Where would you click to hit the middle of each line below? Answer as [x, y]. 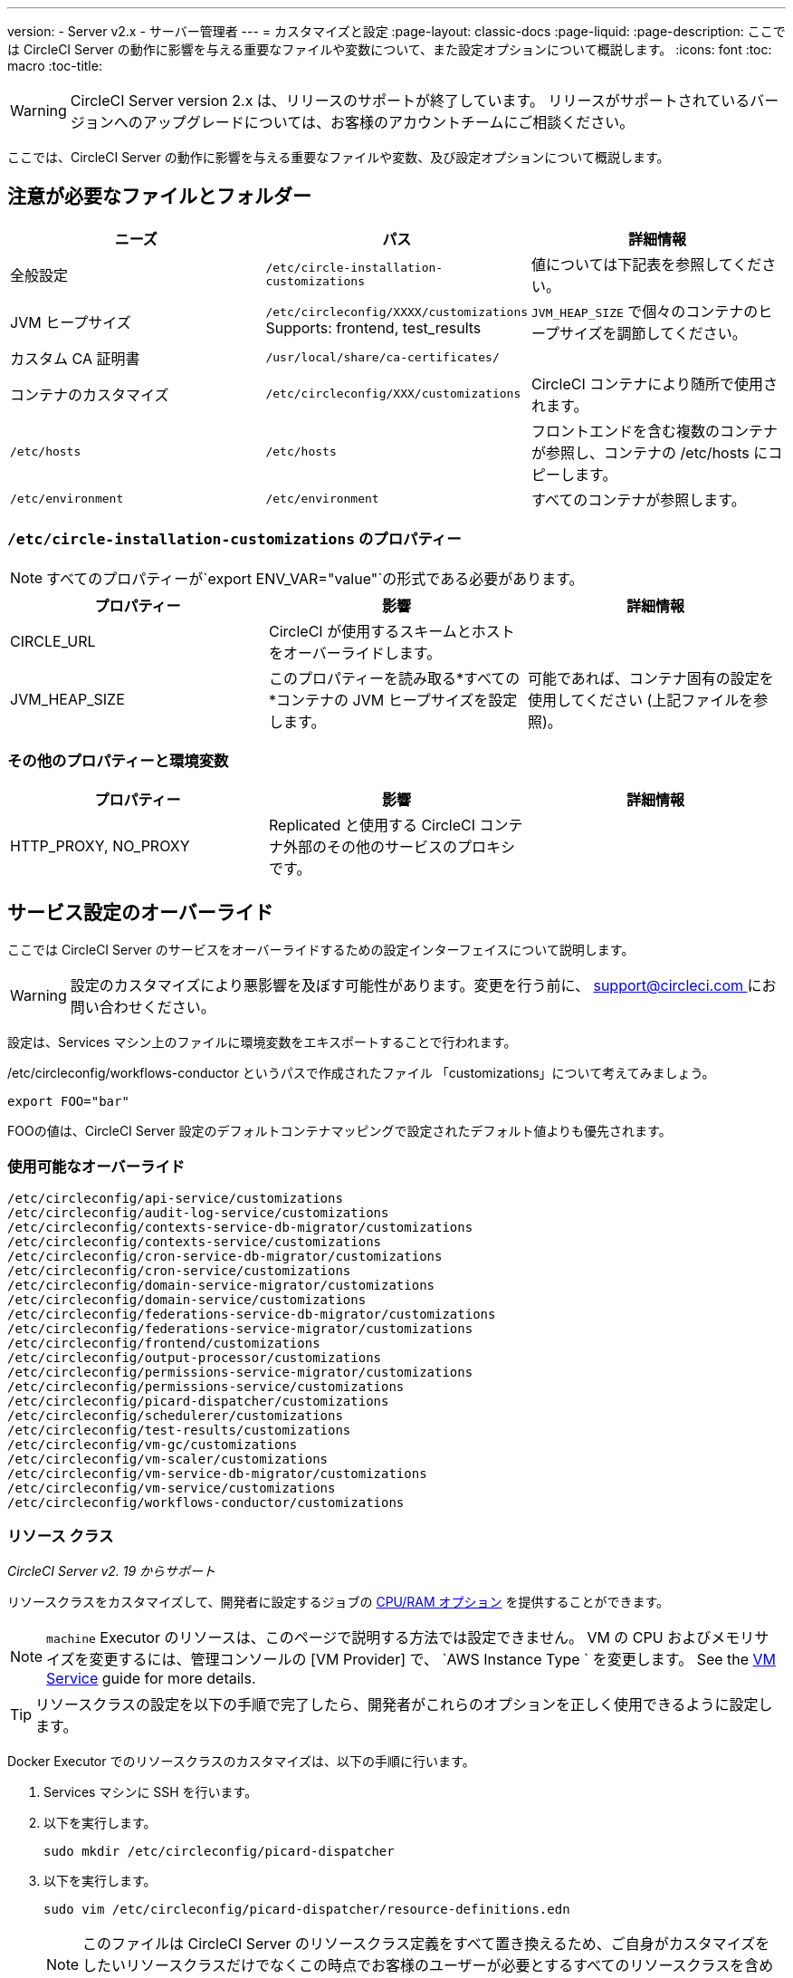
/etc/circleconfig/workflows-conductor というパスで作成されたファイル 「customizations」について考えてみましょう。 [361, 1073]
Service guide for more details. [151, 1678]
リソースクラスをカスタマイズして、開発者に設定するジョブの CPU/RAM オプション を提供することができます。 [339, 1601]
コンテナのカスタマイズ [90, 394]
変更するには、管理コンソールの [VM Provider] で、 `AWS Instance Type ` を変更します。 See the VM [433, 1659]
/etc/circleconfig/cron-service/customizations [179, 1270]
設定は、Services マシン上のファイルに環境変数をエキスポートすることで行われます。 [262, 1042]
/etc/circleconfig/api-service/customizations [175, 1198]
